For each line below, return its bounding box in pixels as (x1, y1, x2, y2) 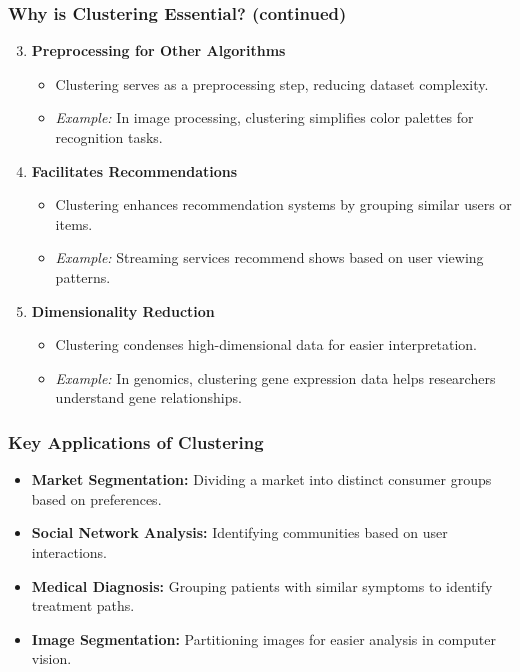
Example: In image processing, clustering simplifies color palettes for (55, 107, 474, 128)
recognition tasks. (55, 127, 163, 147)
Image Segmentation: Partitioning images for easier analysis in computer (31, 628, 496, 649)
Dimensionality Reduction (31, 300, 215, 321)
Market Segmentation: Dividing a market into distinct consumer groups (31, 469, 492, 490)
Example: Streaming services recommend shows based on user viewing (55, 247, 484, 268)
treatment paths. (31, 595, 135, 616)
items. (55, 213, 93, 234)
